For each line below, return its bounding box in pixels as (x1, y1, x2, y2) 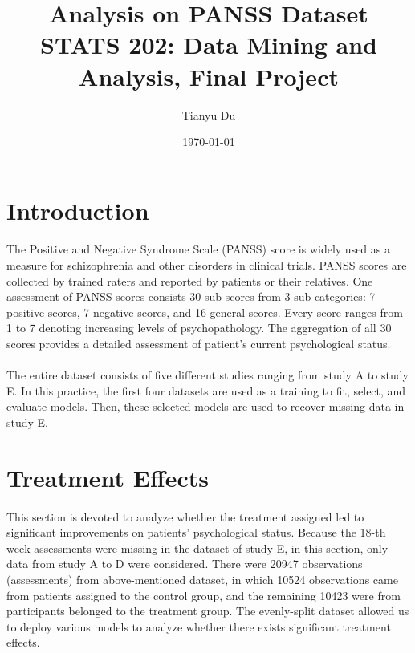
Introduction (6, 193, 149, 226)
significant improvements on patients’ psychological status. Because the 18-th (6, 524, 386, 541)
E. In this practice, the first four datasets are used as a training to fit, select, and (6, 382, 406, 399)
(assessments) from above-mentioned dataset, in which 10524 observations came (6, 570, 398, 587)
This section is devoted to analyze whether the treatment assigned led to (6, 508, 364, 525)
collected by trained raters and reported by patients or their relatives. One (6, 272, 373, 289)
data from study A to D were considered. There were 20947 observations (6, 555, 363, 572)
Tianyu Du (181, 106, 236, 123)
